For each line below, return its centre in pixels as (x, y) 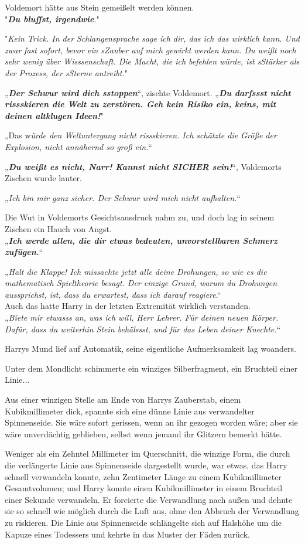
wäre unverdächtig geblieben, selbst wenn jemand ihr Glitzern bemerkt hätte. (143, 433)
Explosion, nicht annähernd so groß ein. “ (78, 146)
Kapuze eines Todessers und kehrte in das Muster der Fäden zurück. (127, 534)
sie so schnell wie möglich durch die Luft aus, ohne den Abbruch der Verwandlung (152, 511)
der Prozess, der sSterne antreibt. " (66, 72)
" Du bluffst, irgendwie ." (52, 18)
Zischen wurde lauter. (43, 178)
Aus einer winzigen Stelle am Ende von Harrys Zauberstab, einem (123, 399)
